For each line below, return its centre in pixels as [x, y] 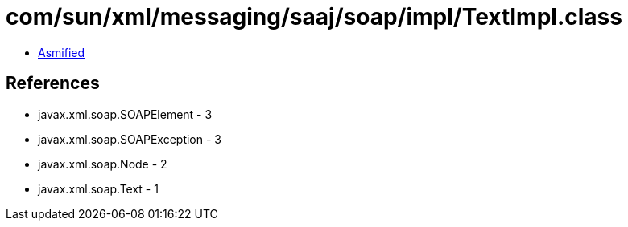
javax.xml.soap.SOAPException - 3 [130, 139]
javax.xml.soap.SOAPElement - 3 [125, 114]
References [53, 83]
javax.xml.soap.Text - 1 [98, 188]
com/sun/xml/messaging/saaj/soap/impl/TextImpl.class [314, 17]
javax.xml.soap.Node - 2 [103, 164]
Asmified [62, 52]
